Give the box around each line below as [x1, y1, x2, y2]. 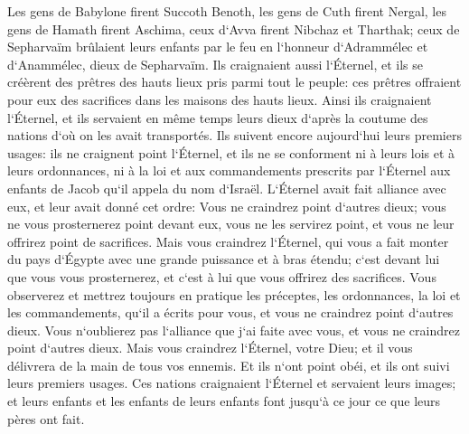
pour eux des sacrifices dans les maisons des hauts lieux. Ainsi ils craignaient [7, 90, 432, 108]
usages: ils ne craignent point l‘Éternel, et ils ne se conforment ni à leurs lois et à [7, 143, 455, 162]
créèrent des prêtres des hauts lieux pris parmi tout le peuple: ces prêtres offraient [7, 72, 462, 91]
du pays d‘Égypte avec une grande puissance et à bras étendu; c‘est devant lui [7, 250, 440, 269]
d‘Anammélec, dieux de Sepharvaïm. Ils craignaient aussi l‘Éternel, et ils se [7, 54, 423, 73]
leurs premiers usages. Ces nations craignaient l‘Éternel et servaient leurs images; [7, 373, 456, 392]
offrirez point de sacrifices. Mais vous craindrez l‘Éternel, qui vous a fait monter [7, 231, 449, 250]
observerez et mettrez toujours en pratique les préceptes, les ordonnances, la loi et [7, 285, 461, 304]
